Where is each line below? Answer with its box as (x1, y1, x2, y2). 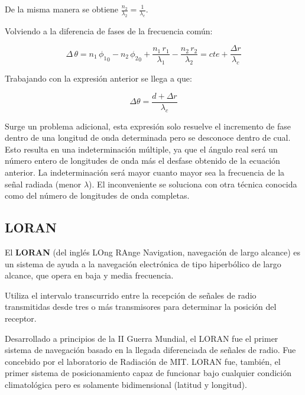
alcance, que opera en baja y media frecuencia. (5, 269, 174, 281)
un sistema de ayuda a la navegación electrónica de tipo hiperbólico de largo (5, 257, 281, 270)
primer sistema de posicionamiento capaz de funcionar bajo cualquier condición (5, 367, 291, 379)
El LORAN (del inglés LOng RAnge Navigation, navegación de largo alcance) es (5, 246, 301, 258)
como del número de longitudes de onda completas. (5, 189, 190, 202)
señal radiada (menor (5, 177, 82, 190)
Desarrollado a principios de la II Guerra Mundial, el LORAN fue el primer (5, 332, 278, 344)
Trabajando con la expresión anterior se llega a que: (5, 72, 192, 85)
